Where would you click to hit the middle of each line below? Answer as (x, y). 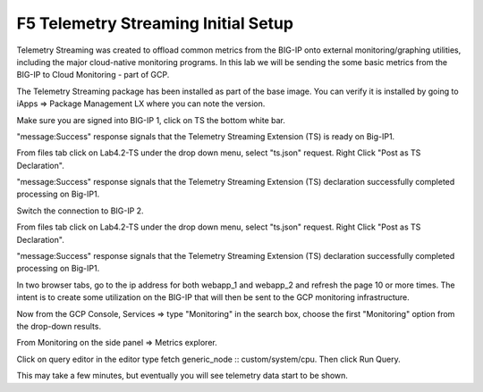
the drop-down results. (59, 326)
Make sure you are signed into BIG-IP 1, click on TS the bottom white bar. (151, 120)
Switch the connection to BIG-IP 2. (80, 211)
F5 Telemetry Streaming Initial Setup (155, 23)
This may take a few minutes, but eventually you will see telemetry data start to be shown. (182, 376)
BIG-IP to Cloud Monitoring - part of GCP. (93, 75)
